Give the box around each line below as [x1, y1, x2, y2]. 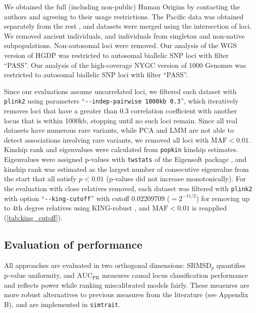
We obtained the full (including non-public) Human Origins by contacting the [4, 1, 240, 11]
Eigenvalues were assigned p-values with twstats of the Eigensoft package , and [4, 154, 247, 164]
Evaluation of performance [4, 236, 143, 252]
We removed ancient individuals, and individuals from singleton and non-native [4, 30, 245, 41]
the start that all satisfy [4, 173, 77, 184]
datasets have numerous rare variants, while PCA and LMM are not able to [4, 125, 234, 135]
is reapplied [192, 203, 227, 213]
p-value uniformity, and [4, 270, 75, 280]
